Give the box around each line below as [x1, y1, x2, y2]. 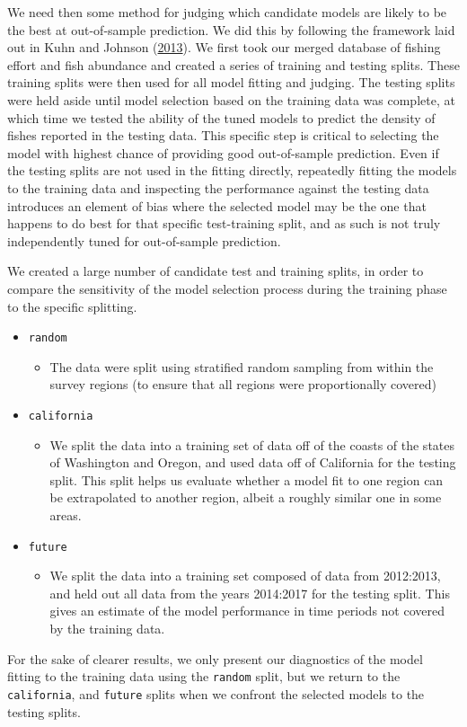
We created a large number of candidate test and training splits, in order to [7, 262, 424, 280]
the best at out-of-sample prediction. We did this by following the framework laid [7, 20, 455, 39]
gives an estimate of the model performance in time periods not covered [49, 601, 445, 620]
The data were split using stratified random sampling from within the [49, 357, 434, 376]
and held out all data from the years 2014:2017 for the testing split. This [49, 583, 450, 602]
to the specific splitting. [7, 297, 137, 315]
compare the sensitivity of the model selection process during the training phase [7, 279, 447, 297]
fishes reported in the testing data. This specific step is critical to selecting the [7, 126, 439, 145]
